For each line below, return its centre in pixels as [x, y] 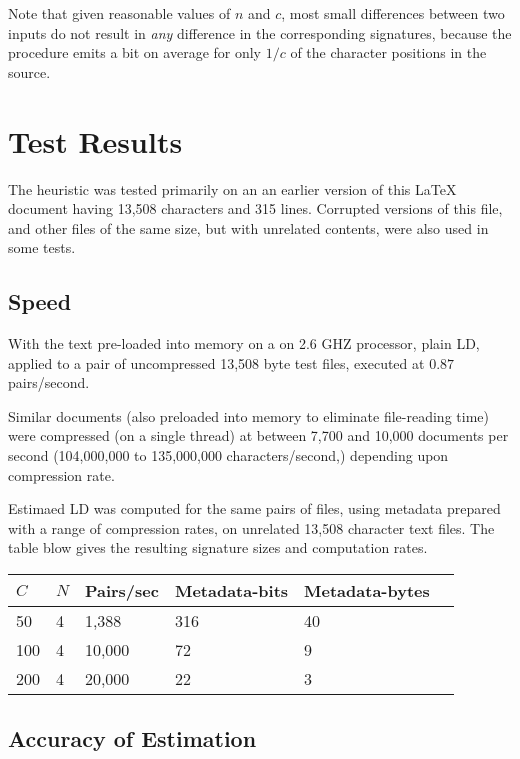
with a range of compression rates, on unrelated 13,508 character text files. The [251, 527]
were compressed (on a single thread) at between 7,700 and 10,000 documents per [258, 435]
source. [29, 71]
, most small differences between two [393, 13]
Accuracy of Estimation [132, 738]
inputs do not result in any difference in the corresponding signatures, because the [260, 32]
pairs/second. [49, 382]
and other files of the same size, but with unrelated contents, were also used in [248, 227]
